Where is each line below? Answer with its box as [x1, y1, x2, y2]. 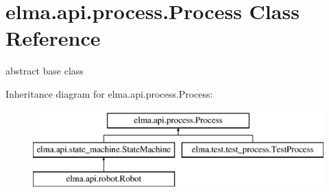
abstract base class [5, 64, 84, 78]
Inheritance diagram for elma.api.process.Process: [5, 86, 213, 100]
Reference [5, 24, 101, 52]
